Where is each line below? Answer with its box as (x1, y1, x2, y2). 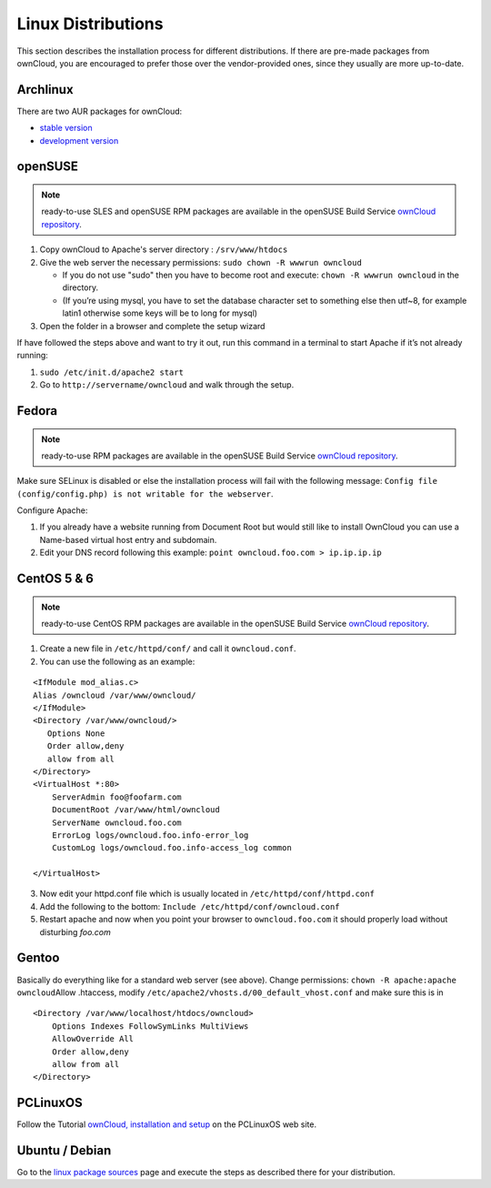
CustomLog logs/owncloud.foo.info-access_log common (51, 842, 293, 853)
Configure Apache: (16, 505, 88, 516)
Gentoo (16, 951, 60, 966)
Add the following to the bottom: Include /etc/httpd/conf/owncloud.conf (39, 901, 340, 911)
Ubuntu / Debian (16, 1143, 112, 1158)
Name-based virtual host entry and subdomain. (39, 534, 217, 545)
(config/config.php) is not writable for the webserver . (16, 488, 274, 499)
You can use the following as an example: (39, 656, 195, 667)
